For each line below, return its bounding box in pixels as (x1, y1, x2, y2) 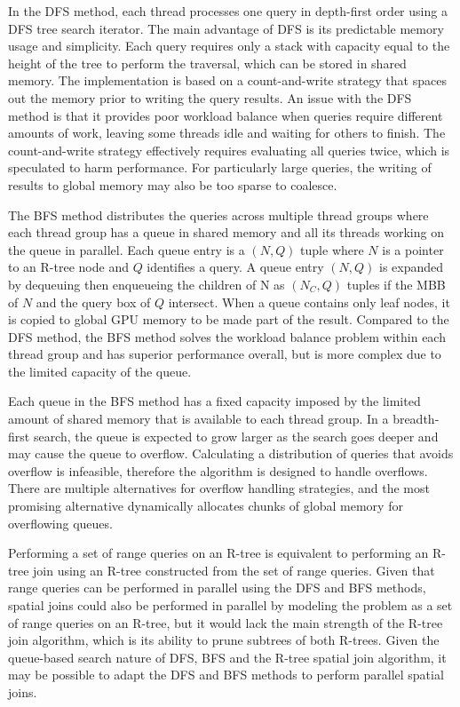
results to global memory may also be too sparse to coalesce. (8, 175, 337, 194)
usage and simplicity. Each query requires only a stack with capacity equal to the (8, 36, 450, 55)
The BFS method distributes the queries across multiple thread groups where (8, 205, 429, 224)
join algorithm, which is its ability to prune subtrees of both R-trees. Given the (8, 631, 440, 649)
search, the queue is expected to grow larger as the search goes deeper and (33, 426, 439, 445)
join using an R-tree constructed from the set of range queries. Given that (33, 560, 435, 579)
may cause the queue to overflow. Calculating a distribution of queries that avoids (8, 444, 454, 463)
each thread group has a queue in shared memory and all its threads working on (8, 223, 444, 242)
